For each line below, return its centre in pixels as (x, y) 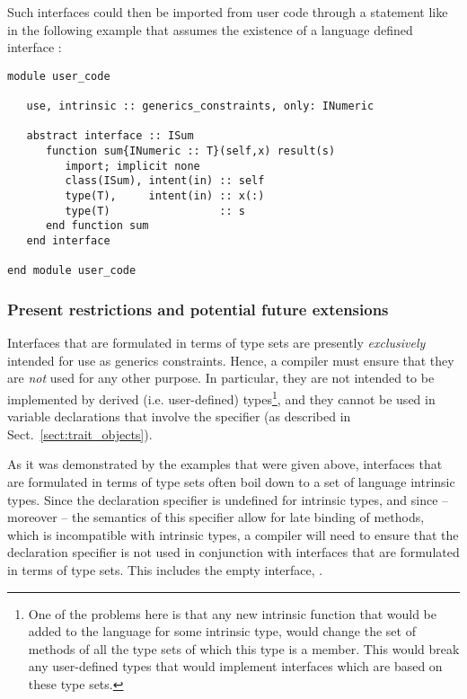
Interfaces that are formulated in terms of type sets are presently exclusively (216, 343)
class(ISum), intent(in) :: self (165, 181)
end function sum (97, 226)
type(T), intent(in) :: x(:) (165, 196)
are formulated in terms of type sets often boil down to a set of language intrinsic (231, 482)
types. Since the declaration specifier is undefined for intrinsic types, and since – (228, 499)
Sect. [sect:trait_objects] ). (80, 434)
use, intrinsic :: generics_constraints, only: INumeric (200, 106)
